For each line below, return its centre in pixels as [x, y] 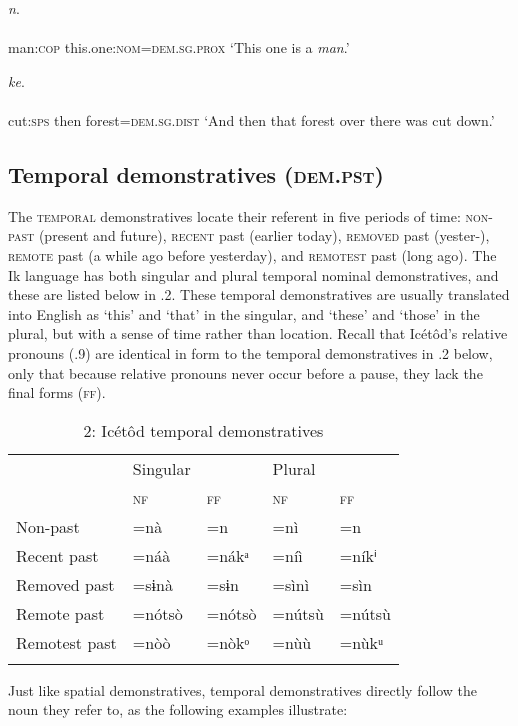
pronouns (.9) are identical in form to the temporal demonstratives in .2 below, [250, 352]
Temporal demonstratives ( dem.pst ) [196, 173]
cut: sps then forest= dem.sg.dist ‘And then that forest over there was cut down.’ [251, 119]
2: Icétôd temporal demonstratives [203, 430]
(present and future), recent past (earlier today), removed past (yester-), [264, 235]
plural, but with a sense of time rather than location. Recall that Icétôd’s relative [258, 333]
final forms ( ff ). [57, 392]
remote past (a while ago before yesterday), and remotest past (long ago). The [252, 254]
